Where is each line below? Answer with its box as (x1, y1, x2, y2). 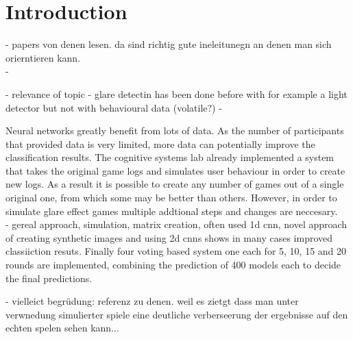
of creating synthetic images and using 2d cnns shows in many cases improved (5, 230, 333, 244)
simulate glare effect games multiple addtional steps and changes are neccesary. (5, 203, 338, 218)
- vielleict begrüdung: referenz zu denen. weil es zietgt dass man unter (5, 294, 299, 308)
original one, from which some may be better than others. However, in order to (5, 190, 337, 205)
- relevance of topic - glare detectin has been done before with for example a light (5, 86, 348, 101)
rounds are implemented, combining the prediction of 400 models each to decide (5, 258, 341, 272)
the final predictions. (5, 271, 93, 285)
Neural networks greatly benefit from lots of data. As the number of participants (5, 123, 344, 138)
